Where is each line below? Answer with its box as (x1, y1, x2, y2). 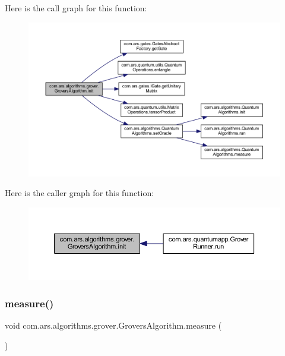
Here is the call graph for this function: (5, 2, 147, 14)
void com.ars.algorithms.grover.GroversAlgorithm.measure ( (5, 319, 222, 331)
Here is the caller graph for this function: (5, 187, 154, 199)
